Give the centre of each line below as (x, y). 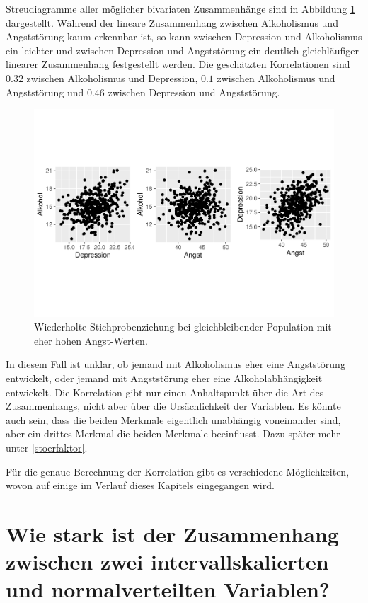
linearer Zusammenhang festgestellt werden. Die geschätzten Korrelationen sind (178, 64)
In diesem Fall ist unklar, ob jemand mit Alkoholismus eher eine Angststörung (176, 364)
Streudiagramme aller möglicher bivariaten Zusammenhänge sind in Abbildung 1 (180, 8)
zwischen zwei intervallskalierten (167, 562)
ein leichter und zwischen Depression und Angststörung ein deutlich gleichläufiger (182, 50)
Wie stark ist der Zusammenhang (172, 534)
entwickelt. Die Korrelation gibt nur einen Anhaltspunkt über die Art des (165, 392)
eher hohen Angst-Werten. (91, 340)
